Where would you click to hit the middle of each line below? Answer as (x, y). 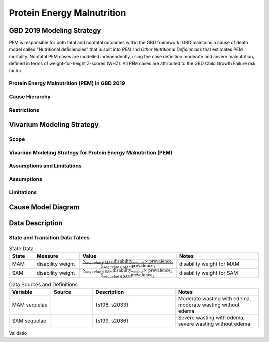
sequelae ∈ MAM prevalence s (129, 266)
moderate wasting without (209, 305)
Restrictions (24, 110)
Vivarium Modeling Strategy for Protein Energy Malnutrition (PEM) (91, 152)
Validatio (18, 333)
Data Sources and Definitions (44, 284)
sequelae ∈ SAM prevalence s (129, 275)
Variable (22, 292)
